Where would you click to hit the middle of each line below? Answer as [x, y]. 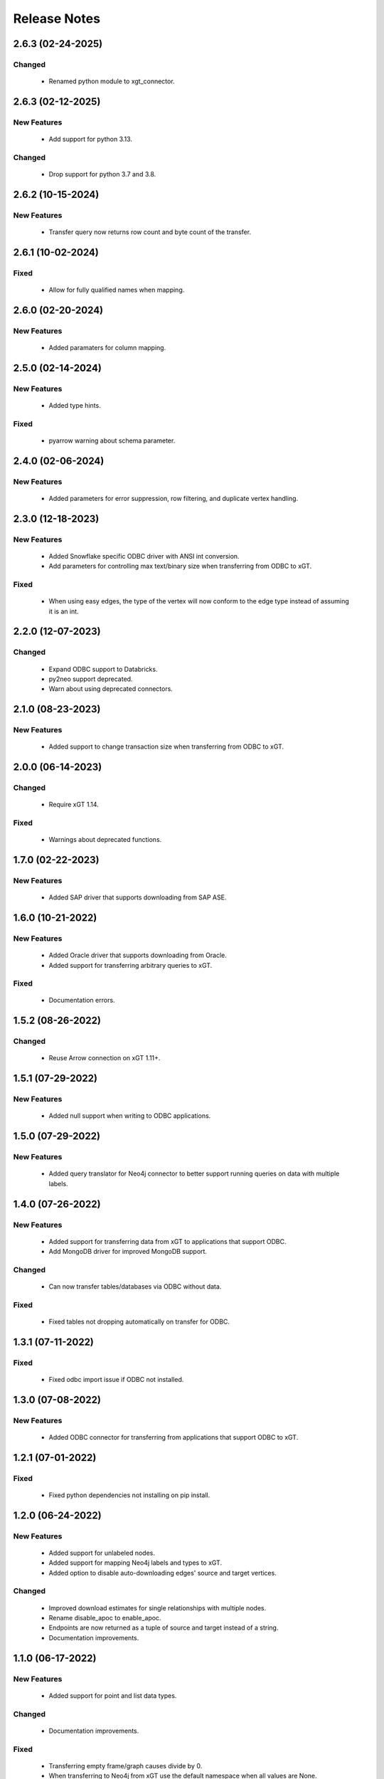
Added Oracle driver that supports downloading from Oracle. [138, 955]
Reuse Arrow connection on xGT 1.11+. [105, 1058]
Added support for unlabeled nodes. [102, 1553]
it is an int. [64, 611]
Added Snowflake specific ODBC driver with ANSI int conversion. [144, 556]
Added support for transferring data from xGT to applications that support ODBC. [167, 1241]
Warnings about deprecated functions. [105, 840]
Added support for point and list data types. [113, 1695]
